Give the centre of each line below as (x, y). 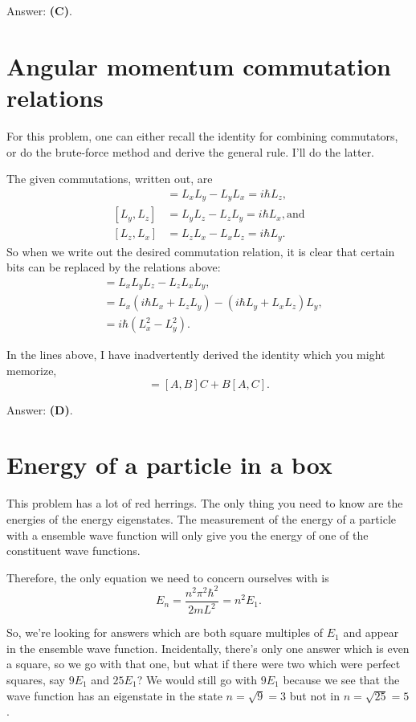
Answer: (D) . (40, 409)
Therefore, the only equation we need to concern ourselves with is (168, 577)
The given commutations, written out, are (110, 179)
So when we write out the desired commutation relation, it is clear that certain (201, 251)
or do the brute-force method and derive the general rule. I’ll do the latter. (191, 151)
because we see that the (341, 679)
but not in (314, 695)
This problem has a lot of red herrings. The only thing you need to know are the (205, 503)
